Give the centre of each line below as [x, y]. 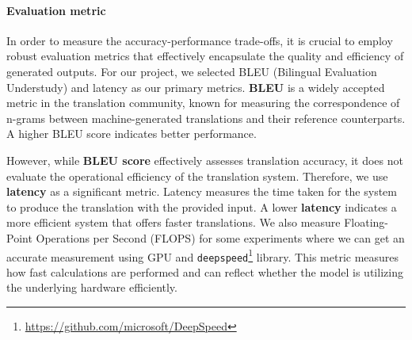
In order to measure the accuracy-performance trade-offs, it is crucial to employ [200, 40]
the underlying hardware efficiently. [92, 287]
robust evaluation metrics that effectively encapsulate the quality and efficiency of [205, 56]
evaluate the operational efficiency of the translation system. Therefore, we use [197, 176]
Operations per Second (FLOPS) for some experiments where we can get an [220, 237]
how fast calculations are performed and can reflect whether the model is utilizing [205, 271]
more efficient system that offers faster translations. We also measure [174, 222]
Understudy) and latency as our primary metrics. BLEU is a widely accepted [196, 87]
